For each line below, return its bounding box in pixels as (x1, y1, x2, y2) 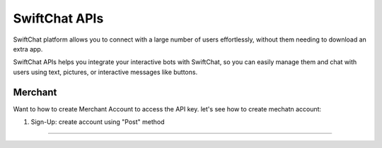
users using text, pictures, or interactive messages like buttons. (13, 68, 198, 76)
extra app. (13, 44, 43, 53)
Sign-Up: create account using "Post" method (30, 118, 166, 126)
